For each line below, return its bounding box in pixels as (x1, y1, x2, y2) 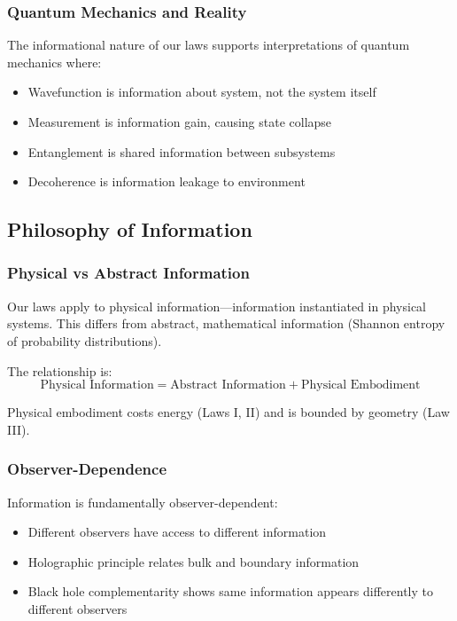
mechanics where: (7, 52, 102, 71)
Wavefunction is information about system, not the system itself (27, 83, 376, 101)
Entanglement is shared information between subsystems (27, 142, 336, 161)
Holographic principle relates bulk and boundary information (27, 552, 360, 570)
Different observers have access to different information (27, 523, 327, 541)
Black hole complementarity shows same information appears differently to (27, 582, 433, 601)
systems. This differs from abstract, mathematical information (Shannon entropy (7, 314, 445, 333)
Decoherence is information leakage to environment (27, 172, 306, 191)
